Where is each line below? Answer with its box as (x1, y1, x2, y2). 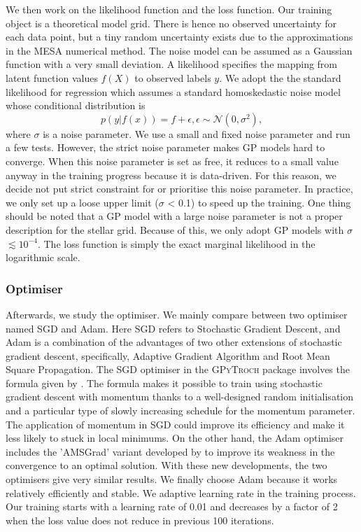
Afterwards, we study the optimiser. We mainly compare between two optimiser (6, 307, 348, 321)
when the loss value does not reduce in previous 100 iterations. (6, 512, 274, 527)
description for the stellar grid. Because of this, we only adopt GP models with (6, 222, 344, 237)
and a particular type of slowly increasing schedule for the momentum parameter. (6, 403, 355, 418)
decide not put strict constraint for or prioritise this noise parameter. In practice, (6, 181, 353, 196)
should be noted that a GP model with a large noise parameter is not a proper (6, 209, 343, 223)
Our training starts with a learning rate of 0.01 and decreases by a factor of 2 (6, 499, 338, 514)
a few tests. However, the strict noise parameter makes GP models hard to (6, 140, 325, 155)
